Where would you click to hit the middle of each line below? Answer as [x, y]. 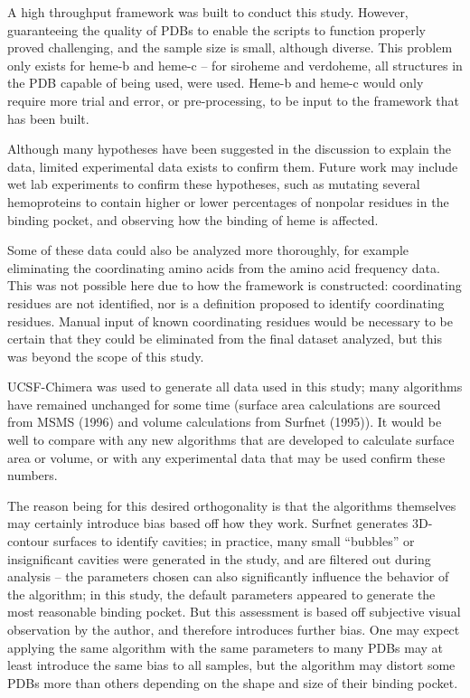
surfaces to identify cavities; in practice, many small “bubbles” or [234, 541]
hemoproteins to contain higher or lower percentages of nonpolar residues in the [228, 201]
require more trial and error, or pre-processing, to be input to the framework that [233, 100]
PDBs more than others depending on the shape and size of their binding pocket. [233, 682]
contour [28, 541]
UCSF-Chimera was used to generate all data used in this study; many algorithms [235, 387]
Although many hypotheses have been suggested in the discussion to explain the [229, 149]
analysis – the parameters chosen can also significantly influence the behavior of [228, 576]
